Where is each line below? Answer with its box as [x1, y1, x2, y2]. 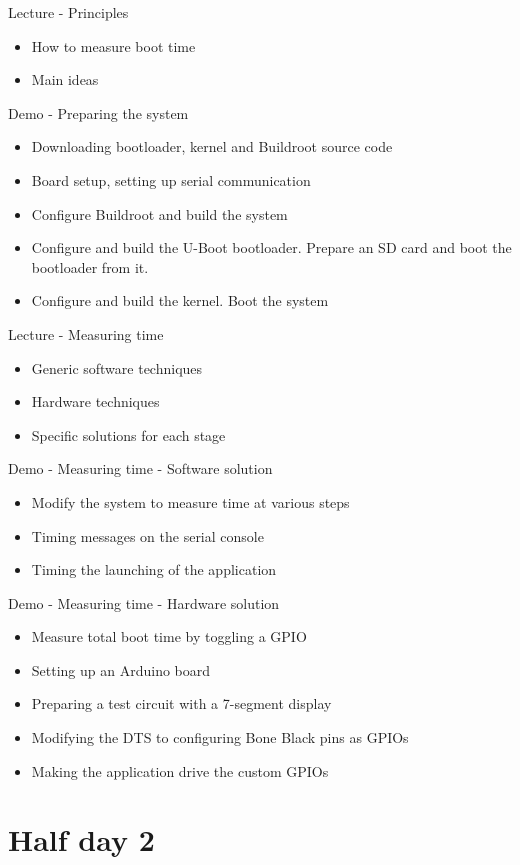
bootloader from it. [31, 256, 149, 277]
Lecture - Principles [8, 2, 129, 22]
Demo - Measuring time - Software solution [8, 458, 273, 479]
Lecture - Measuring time [8, 323, 164, 344]
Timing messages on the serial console [31, 525, 264, 546]
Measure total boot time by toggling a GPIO [31, 626, 307, 647]
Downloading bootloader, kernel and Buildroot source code [31, 136, 393, 157]
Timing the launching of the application [31, 559, 277, 580]
